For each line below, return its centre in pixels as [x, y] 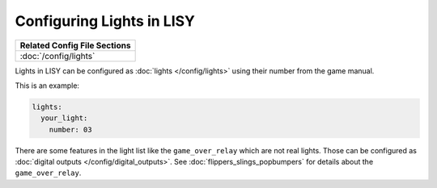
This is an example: [47, 86]
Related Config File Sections [75, 45]
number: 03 [70, 130]
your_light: [64, 118]
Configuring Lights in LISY [105, 21]
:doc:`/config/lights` [57, 56]
